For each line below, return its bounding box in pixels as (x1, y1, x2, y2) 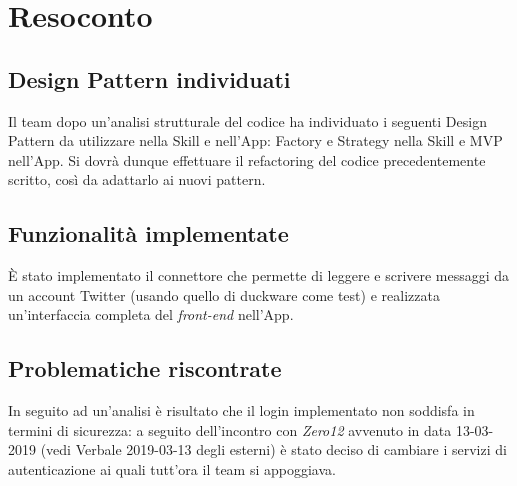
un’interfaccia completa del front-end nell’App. (8, 304, 294, 325)
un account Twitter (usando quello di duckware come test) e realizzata (8, 284, 440, 305)
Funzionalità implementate (8, 218, 289, 249)
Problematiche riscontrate (8, 353, 282, 384)
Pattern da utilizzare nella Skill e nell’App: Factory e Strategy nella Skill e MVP (8, 130, 503, 151)
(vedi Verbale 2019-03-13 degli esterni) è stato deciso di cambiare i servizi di (40, 439, 507, 460)
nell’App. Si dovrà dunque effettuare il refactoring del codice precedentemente (8, 149, 486, 170)
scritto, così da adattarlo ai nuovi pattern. (8, 169, 266, 190)
